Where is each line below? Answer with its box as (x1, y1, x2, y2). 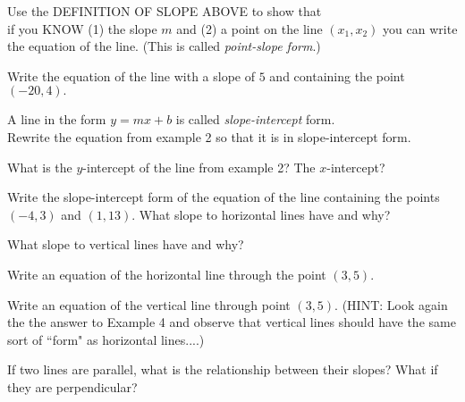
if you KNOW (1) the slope (7, 19, 157, 38)
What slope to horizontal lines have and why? (139, 205, 391, 223)
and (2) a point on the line (176, 19, 323, 38)
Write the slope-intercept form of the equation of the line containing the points (7, 188, 440, 206)
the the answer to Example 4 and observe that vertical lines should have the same (7, 313, 456, 331)
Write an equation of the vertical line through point (7, 295, 291, 314)
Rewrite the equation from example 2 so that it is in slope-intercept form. (7, 127, 411, 146)
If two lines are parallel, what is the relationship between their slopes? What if (7, 360, 438, 379)
